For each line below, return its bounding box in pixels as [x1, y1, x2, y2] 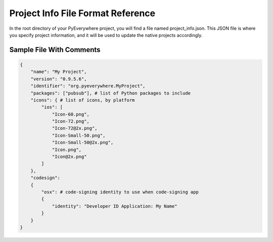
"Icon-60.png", [52, 111, 89, 117]
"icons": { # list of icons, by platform [30, 97, 135, 103]
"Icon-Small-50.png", [52, 132, 106, 138]
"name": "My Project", [30, 69, 87, 75]
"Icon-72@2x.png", [52, 125, 98, 131]
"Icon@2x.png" [52, 154, 87, 160]
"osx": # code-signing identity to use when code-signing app [41, 189, 199, 195]
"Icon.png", [52, 147, 82, 153]
